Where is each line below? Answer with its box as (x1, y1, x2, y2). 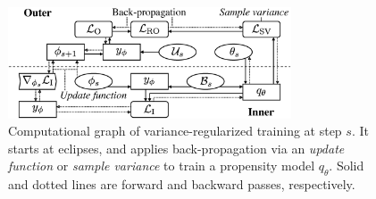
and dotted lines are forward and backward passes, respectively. (8, 175, 355, 194)
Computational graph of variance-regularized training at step (8, 121, 342, 140)
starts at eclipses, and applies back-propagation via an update (8, 138, 345, 157)
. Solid (329, 156, 364, 175)
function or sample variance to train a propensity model (8, 156, 315, 175)
